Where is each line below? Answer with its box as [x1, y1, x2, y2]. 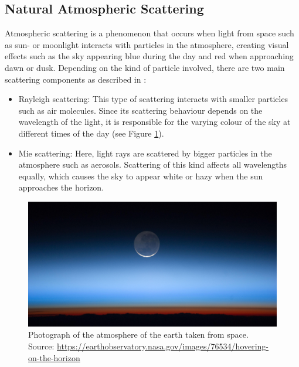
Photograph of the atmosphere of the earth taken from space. [28, 328, 249, 341]
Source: [28, 339, 55, 352]
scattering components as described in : [5, 73, 147, 85]
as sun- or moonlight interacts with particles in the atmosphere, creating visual [5, 38, 289, 50]
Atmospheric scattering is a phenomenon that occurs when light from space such [5, 27, 294, 39]
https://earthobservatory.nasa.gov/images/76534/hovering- [57, 339, 269, 352]
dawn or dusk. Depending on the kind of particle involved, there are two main [5, 61, 285, 73]
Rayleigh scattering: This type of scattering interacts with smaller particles [18, 93, 288, 105]
